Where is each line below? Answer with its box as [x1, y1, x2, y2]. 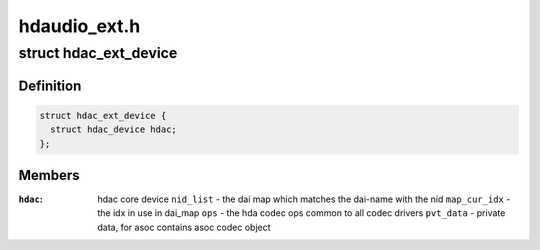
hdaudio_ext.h [18, 15, 141, 37]
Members [18, 167, 80, 184]
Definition [18, 77, 82, 94]
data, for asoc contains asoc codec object [97, 221, 271, 233]
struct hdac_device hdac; [50, 124, 177, 135]
